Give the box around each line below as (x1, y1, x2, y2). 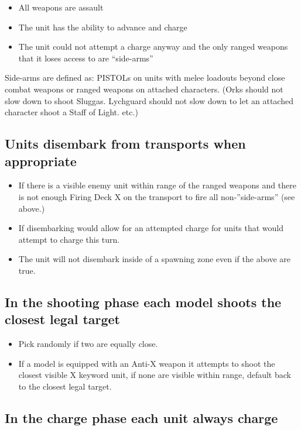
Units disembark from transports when (5, 135, 246, 153)
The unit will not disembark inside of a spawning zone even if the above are (18, 253, 291, 265)
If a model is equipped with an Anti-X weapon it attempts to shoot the (18, 357, 275, 369)
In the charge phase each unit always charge (5, 408, 278, 426)
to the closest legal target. (18, 380, 112, 392)
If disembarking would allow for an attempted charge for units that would (18, 222, 284, 234)
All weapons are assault (18, 1, 104, 13)
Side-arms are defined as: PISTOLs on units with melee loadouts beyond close (5, 71, 285, 84)
